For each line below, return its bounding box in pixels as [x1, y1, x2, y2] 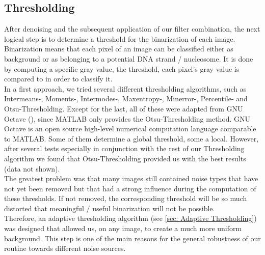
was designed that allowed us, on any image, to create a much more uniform [4, 223, 242, 234]
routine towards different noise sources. [4, 243, 126, 253]
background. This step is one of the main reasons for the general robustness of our [4, 233, 261, 243]
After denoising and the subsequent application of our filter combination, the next [4, 23, 260, 34]
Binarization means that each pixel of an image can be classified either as [4, 43, 233, 54]
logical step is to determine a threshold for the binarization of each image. [4, 33, 235, 44]
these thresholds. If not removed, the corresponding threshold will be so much [4, 193, 247, 204]
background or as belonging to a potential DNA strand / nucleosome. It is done [4, 53, 253, 64]
